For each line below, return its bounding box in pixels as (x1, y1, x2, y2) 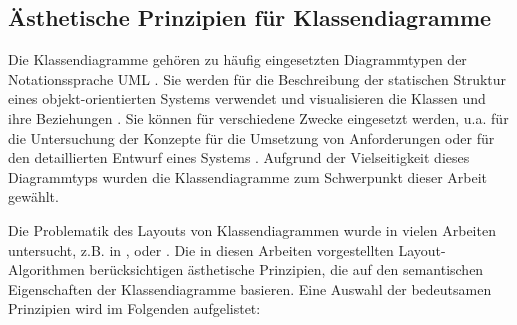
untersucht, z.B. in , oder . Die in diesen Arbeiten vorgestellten (8, 239, 394, 260)
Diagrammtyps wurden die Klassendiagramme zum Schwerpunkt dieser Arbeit (8, 166, 488, 187)
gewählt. (8, 186, 59, 207)
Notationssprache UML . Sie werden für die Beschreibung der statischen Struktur (8, 68, 507, 89)
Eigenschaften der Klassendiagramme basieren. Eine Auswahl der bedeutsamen (8, 278, 492, 299)
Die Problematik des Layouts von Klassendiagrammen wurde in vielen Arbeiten (8, 219, 496, 240)
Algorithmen (8, 259, 85, 280)
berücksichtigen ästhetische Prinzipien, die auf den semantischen (89, 259, 484, 280)
